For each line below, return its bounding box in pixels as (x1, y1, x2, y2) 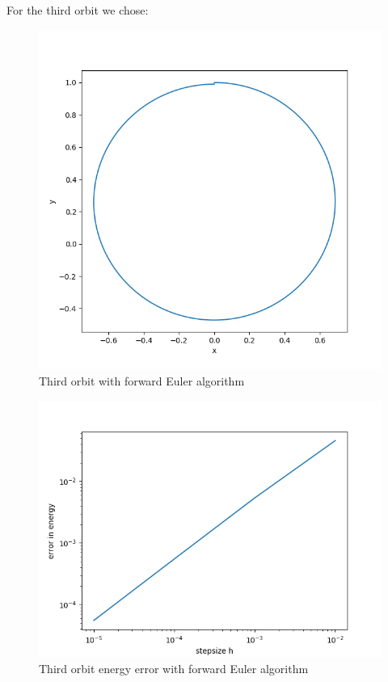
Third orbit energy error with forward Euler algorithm (39, 660, 309, 677)
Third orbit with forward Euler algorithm (39, 372, 245, 389)
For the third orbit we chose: (6, 2, 149, 18)
